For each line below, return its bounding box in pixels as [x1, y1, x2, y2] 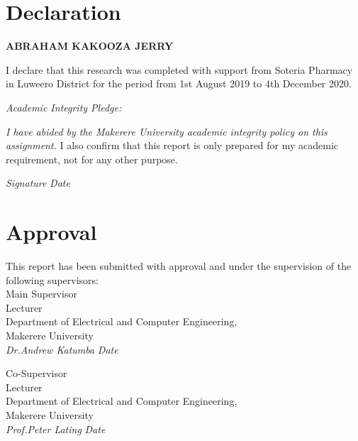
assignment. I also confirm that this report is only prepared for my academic [6, 138, 339, 153]
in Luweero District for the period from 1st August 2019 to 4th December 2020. [6, 76, 352, 91]
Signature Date [6, 175, 70, 190]
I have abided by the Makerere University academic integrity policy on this [6, 124, 328, 138]
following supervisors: [6, 272, 99, 287]
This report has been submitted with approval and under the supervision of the [6, 258, 352, 273]
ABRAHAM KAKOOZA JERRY [6, 38, 174, 53]
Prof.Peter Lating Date [6, 421, 106, 436]
